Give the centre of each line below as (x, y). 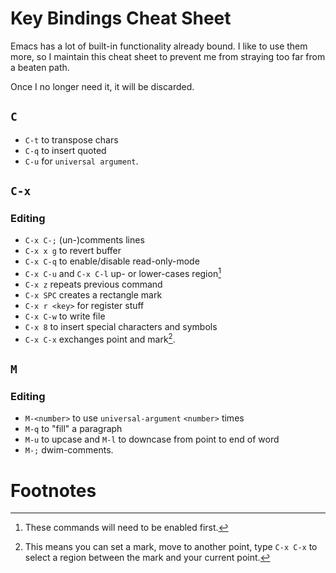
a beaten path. (40, 67)
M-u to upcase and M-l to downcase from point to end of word (152, 439)
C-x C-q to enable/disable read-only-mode (112, 261)
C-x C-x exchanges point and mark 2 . (100, 338)
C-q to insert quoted (65, 150)
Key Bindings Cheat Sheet (121, 18)
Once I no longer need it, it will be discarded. (102, 86)
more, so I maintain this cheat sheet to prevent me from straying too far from (168, 56)
